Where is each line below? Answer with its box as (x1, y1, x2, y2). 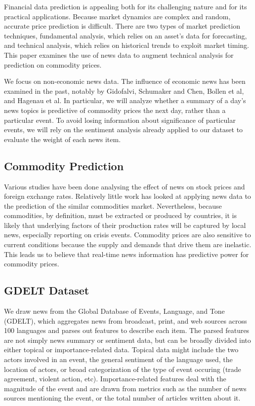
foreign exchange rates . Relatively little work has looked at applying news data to (4, 191, 251, 201)
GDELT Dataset (4, 283, 89, 298)
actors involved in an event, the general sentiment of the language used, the (4, 354, 233, 365)
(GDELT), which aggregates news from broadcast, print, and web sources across (4, 315, 247, 326)
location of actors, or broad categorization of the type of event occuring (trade (4, 364, 241, 374)
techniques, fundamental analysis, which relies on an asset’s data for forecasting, (4, 30, 247, 40)
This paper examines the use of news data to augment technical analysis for (4, 49, 234, 60)
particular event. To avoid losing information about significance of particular (4, 114, 236, 125)
